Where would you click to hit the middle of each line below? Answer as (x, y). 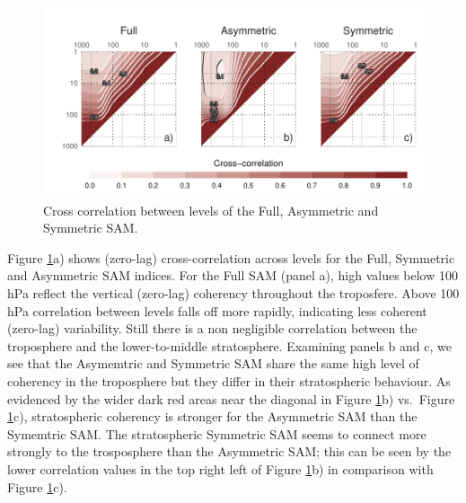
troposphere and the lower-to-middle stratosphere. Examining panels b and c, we (229, 345)
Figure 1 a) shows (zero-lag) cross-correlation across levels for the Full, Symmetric (231, 257)
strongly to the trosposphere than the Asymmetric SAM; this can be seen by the (229, 451)
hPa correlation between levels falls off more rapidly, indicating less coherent (217, 310)
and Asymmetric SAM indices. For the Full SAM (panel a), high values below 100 (233, 275)
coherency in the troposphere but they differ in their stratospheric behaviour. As (229, 380)
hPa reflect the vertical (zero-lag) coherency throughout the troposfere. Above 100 (233, 292)
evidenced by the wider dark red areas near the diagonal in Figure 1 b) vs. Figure (231, 398)
